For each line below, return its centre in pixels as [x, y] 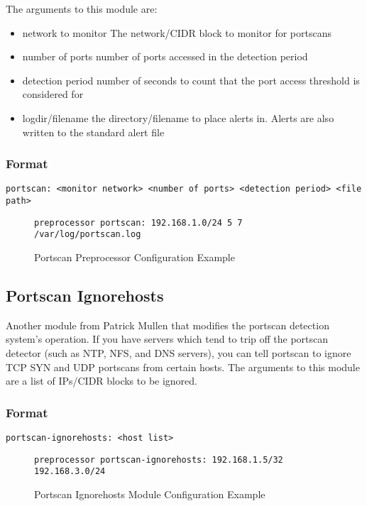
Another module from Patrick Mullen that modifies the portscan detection [168, 325]
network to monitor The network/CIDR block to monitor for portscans [177, 32]
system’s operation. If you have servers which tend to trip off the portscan [167, 339]
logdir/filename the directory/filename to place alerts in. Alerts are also [178, 117]
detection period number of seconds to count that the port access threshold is [191, 80]
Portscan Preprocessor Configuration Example [135, 257]
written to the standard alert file [93, 132]
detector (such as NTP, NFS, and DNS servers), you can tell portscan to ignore [179, 352]
